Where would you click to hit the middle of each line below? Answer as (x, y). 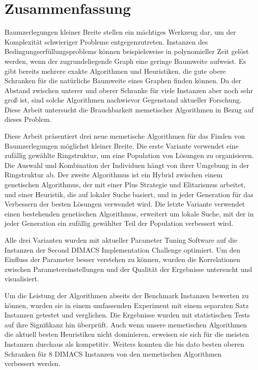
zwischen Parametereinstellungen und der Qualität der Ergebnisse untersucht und (128, 269)
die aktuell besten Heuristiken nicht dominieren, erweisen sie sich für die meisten (127, 334)
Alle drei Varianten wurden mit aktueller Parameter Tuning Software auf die (121, 240)
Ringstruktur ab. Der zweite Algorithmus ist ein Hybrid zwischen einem (114, 175)
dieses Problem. (28, 119)
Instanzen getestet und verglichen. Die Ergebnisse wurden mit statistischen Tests (127, 315)
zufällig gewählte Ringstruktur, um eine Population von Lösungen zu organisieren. (129, 155)
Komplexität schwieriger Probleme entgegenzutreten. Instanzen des (106, 41)
